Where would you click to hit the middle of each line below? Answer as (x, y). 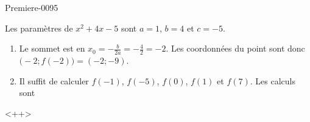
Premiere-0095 (32, 7)
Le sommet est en (52, 48)
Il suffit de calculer (54, 80)
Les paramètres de (39, 28)
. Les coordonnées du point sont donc (235, 48)
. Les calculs (273, 80)
